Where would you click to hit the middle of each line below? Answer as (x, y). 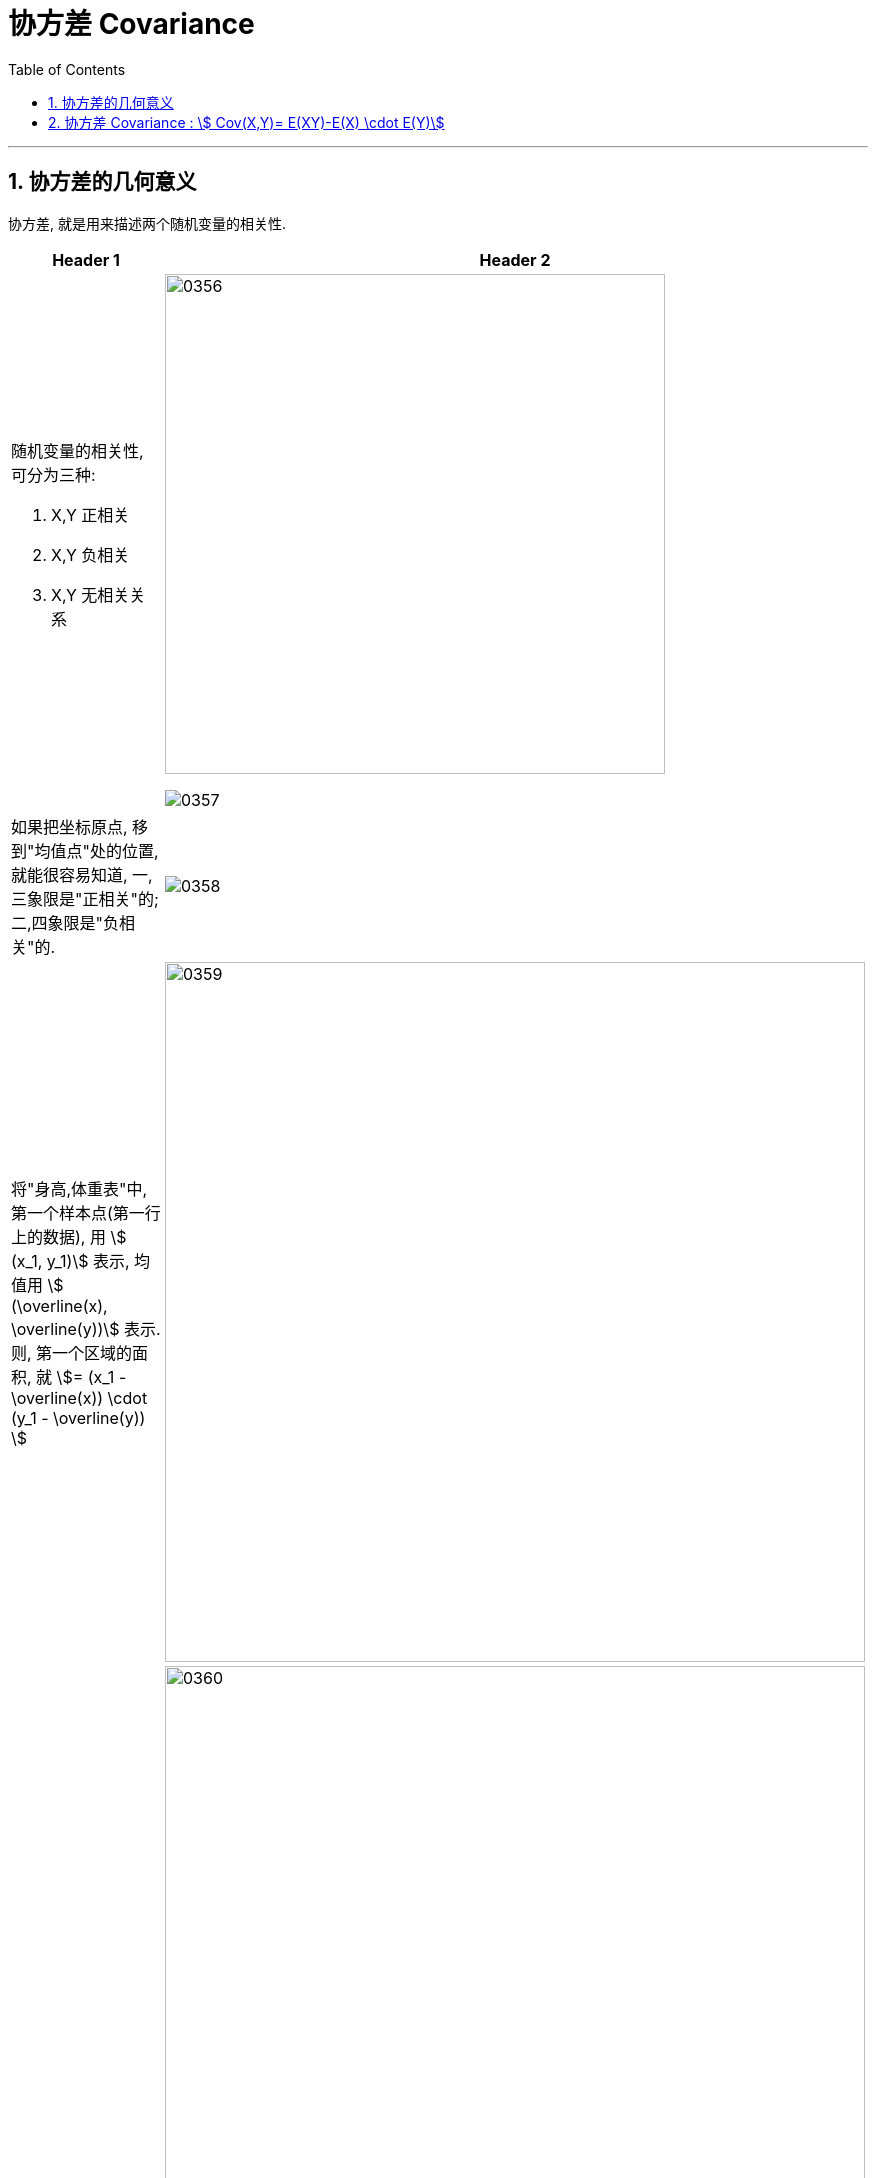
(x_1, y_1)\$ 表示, (70, 1260)
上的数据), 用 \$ (69, 1236)
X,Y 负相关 (90, 554)
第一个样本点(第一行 (86, 1212)
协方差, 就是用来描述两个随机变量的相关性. (147, 223)
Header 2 (515, 259)
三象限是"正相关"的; (85, 898)
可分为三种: (53, 474)
